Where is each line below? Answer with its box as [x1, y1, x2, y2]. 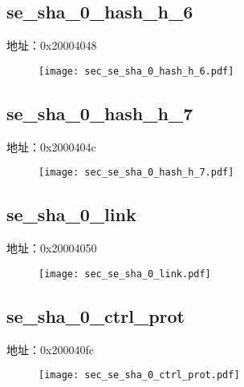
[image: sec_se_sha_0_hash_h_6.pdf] [39, 65, 234, 77]
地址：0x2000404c [6, 138, 96, 155]
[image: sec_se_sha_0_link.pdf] [39, 268, 211, 280]
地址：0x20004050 [6, 240, 97, 256]
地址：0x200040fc [6, 341, 94, 357]
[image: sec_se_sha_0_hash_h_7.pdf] [39, 167, 234, 179]
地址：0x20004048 [6, 37, 97, 54]
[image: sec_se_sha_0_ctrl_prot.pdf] [39, 369, 240, 381]
